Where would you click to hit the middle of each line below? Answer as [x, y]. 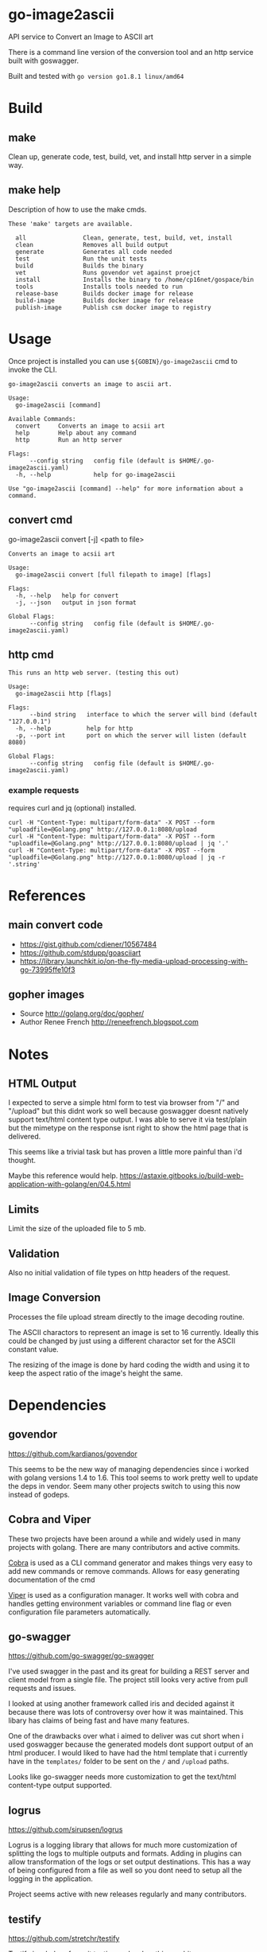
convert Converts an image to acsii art [90, 426]
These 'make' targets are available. [71, 224]
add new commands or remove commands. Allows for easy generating [124, 1571]
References [47, 895]
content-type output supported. [60, 1786]
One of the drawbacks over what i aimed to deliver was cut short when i [126, 1736]
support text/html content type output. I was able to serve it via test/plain [128, 1119]
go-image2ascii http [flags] [64, 694]
